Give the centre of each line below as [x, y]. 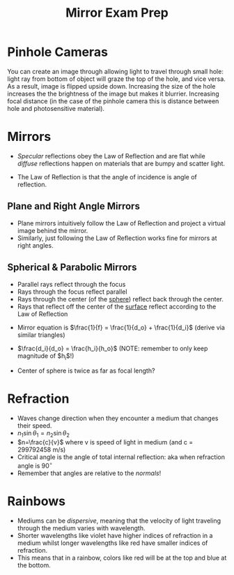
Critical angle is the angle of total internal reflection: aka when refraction [121, 457]
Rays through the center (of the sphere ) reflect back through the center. [120, 299]
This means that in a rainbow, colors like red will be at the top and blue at [122, 558]
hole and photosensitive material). [56, 108]
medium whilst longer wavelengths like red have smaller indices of [112, 543]
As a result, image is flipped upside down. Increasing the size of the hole [111, 86]
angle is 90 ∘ [35, 465]
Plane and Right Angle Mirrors [74, 206]
